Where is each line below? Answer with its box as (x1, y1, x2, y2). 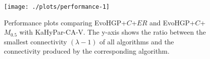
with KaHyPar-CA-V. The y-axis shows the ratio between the (19, 27, 206, 37)
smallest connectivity (4, 36, 67, 46)
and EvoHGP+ (149, 17, 195, 27)
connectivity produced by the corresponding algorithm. (4, 46, 170, 56)
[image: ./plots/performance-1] (4, 3, 110, 10)
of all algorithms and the (99, 36, 174, 46)
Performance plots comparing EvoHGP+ (4, 17, 127, 27)
